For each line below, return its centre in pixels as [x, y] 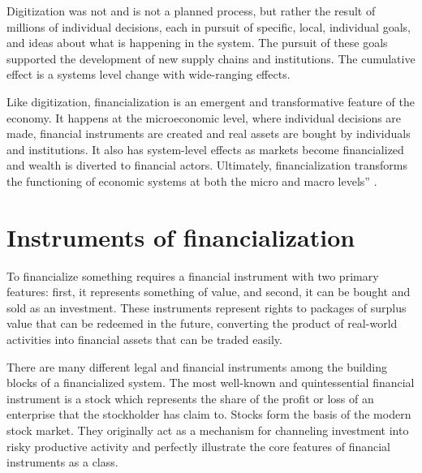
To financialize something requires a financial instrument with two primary [193, 275]
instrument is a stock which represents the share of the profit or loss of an [190, 398]
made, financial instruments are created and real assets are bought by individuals [209, 133]
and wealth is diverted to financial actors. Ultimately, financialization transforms [207, 165]
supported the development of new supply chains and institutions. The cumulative [211, 58]
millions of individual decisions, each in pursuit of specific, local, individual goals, [209, 26]
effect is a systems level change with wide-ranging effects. [149, 74]
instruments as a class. [62, 462]
